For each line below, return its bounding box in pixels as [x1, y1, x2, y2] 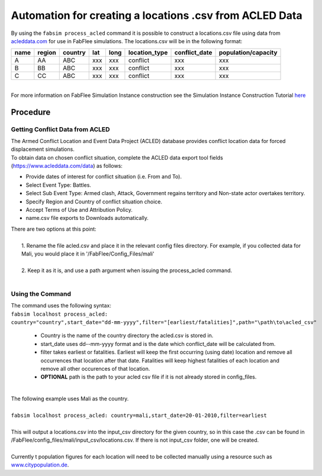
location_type [128, 48, 168, 57]
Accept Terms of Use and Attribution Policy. [25, 206, 133, 213]
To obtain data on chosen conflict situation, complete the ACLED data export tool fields [11, 154, 223, 161]
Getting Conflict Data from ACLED [11, 125, 110, 133]
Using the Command [11, 290, 71, 298]
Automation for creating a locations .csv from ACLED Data [11, 9, 302, 22]
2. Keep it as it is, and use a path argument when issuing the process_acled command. [21, 267, 233, 274]
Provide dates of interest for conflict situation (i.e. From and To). [25, 173, 182, 180]
